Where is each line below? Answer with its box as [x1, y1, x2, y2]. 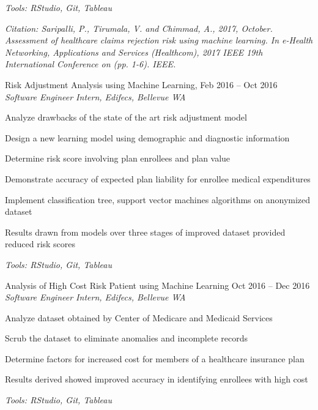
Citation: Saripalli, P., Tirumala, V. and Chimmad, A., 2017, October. [5, 21, 273, 34]
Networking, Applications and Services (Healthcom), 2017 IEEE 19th [5, 45, 263, 58]
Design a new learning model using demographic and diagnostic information [5, 131, 290, 144]
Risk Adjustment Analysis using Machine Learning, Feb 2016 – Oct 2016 [5, 78, 278, 91]
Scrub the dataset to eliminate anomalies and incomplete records [5, 332, 248, 345]
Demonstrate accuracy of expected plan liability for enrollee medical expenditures [5, 172, 311, 185]
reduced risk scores [5, 237, 76, 250]
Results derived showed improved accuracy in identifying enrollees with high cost [5, 373, 308, 386]
